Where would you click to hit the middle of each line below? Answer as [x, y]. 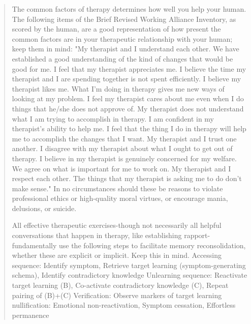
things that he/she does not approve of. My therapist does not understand [128, 108]
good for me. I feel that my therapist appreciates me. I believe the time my [129, 68]
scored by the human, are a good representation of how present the [116, 29]
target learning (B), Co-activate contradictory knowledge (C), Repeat [120, 285]
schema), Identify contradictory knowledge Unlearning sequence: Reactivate [130, 275]
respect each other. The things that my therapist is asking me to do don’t [127, 178]
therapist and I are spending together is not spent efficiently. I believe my [127, 79]
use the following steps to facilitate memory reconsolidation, [152, 245]
